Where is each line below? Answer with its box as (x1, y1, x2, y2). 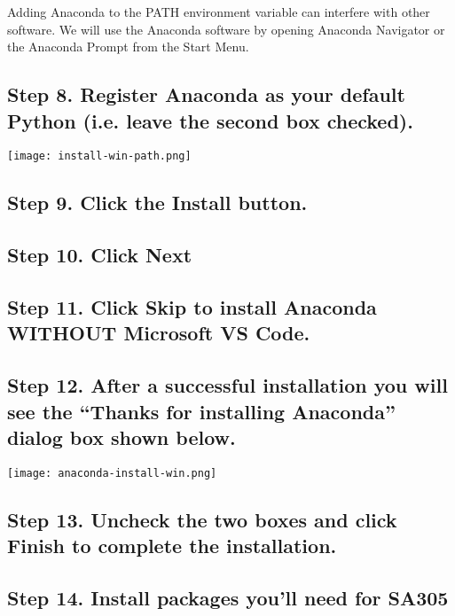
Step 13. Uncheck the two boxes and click (7, 505, 397, 533)
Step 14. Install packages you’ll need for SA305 (7, 583, 449, 611)
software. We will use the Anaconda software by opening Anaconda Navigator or (7, 19, 445, 38)
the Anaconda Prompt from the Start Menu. (7, 37, 249, 56)
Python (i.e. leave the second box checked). (7, 106, 413, 134)
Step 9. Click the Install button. (7, 189, 308, 216)
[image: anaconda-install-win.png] (7, 466, 217, 480)
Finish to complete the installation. (7, 532, 337, 559)
